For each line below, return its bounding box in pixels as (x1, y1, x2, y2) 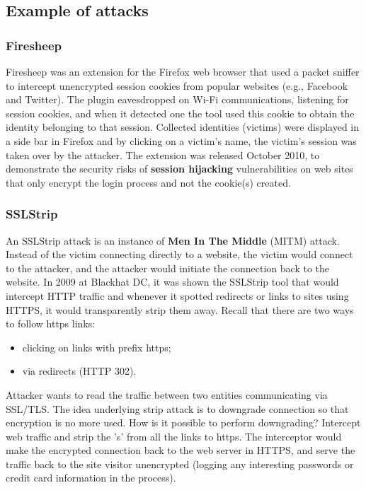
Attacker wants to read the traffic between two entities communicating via (6, 387, 328, 402)
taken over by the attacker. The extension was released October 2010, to (6, 147, 320, 162)
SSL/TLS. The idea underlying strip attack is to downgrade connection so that (6, 401, 349, 416)
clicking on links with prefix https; (22, 339, 171, 354)
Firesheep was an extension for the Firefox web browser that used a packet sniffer (6, 64, 360, 78)
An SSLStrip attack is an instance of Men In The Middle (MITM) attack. (6, 233, 340, 247)
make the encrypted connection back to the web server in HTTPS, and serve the (6, 443, 355, 457)
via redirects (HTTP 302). (22, 363, 137, 378)
